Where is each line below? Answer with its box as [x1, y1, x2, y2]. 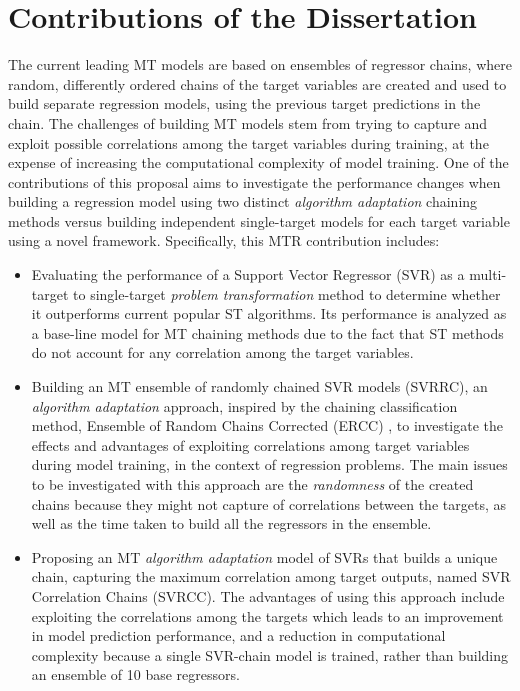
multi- [469, 264, 507, 285]
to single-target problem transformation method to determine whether [73, 283, 501, 304]
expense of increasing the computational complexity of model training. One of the [8, 152, 509, 173]
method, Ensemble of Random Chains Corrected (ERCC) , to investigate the [31, 415, 504, 436]
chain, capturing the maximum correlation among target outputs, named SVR [31, 566, 511, 587]
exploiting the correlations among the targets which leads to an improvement [31, 605, 504, 626]
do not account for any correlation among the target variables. [31, 342, 414, 363]
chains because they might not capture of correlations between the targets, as [31, 493, 506, 514]
